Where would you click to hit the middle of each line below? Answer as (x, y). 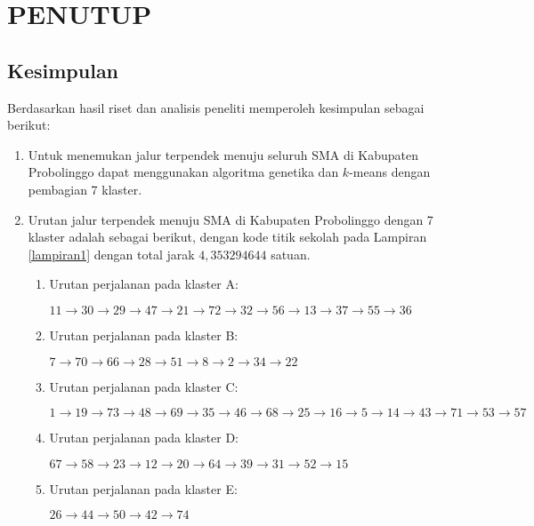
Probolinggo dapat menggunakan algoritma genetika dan (183, 172)
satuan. (291, 254)
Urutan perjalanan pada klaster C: (144, 386)
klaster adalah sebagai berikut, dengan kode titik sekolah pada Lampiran (227, 237)
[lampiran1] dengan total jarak (111, 254)
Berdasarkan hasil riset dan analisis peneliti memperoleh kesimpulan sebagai (216, 107)
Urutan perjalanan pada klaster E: (143, 488)
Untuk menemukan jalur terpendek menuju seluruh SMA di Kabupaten (223, 154)
